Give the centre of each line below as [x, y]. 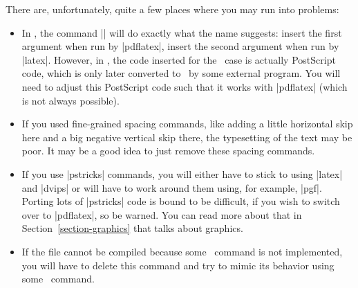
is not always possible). [70, 100]
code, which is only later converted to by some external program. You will [181, 73]
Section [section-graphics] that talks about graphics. [132, 228]
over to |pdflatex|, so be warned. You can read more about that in [162, 214]
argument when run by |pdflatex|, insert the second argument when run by [180, 46]
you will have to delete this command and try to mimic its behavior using [178, 265]
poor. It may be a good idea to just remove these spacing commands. [168, 151]
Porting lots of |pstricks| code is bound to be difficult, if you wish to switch [181, 201]
